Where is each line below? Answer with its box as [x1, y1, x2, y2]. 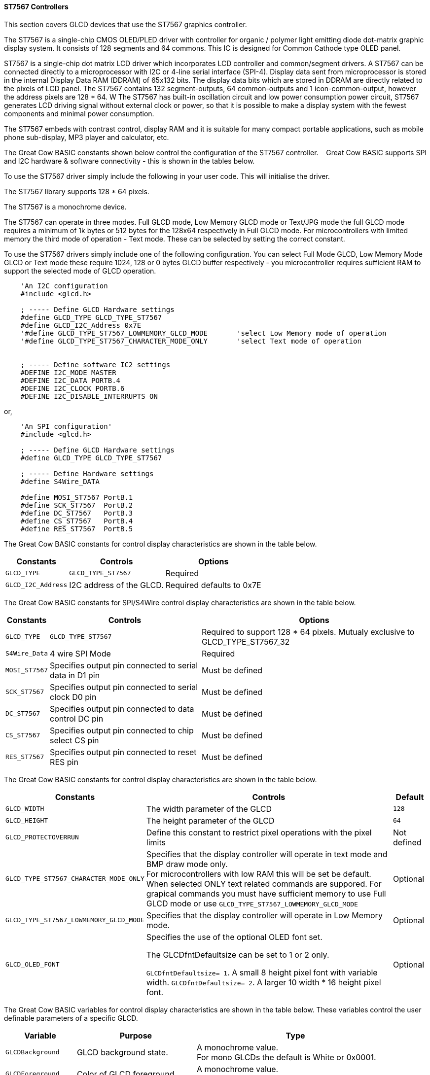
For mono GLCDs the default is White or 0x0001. [197, 1052, 376, 1062]
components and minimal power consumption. [4, 109, 154, 118]
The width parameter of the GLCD [146, 803, 272, 814]
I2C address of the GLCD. [69, 580, 164, 590]
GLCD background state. [76, 1047, 168, 1057]
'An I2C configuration [20, 281, 108, 290]
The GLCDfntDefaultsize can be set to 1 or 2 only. [146, 949, 329, 960]
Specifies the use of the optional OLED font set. [146, 932, 322, 942]
